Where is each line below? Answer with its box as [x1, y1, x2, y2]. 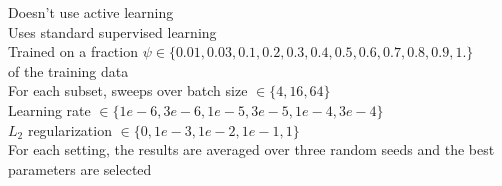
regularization [27, 119, 112, 140]
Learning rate [8, 99, 91, 120]
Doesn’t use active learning [8, 2, 174, 22]
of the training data [8, 60, 129, 81]
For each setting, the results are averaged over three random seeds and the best [8, 139, 495, 160]
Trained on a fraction [8, 41, 138, 62]
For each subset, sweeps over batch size [8, 80, 248, 101]
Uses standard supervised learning [8, 21, 217, 42]
